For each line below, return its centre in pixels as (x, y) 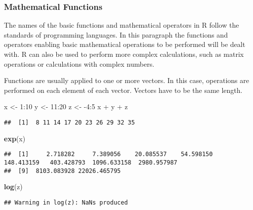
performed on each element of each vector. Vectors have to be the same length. (123, 90)
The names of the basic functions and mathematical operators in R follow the (122, 25)
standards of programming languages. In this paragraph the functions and (116, 34)
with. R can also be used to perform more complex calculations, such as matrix (124, 54)
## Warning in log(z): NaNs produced (66, 202)
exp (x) (15, 138)
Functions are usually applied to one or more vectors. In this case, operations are (126, 80)
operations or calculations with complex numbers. (79, 63)
